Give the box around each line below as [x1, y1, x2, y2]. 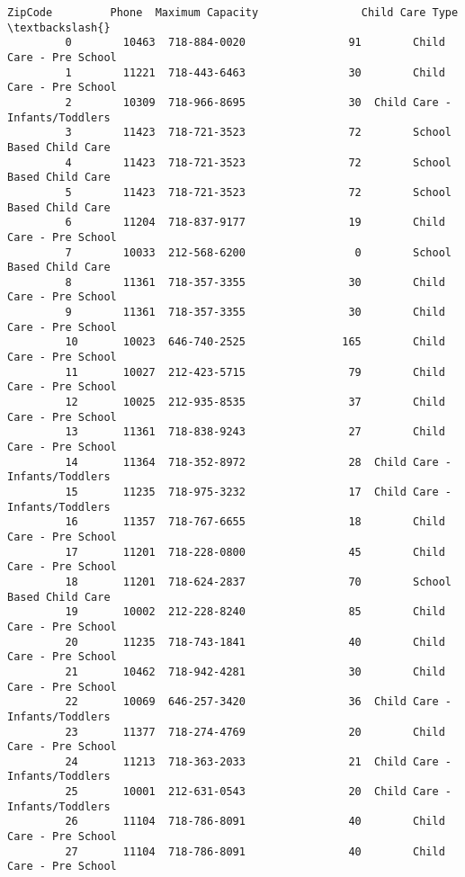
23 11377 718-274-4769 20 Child [65, 725, 445, 738]
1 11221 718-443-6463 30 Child [65, 66, 445, 79]
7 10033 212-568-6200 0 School [65, 246, 452, 259]
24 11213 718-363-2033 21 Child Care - [65, 755, 452, 768]
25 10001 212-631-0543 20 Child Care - [65, 785, 452, 799]
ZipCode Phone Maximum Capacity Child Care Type [7, 6, 459, 19]
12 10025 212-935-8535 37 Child [65, 396, 445, 409]
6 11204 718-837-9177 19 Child [65, 216, 445, 229]
